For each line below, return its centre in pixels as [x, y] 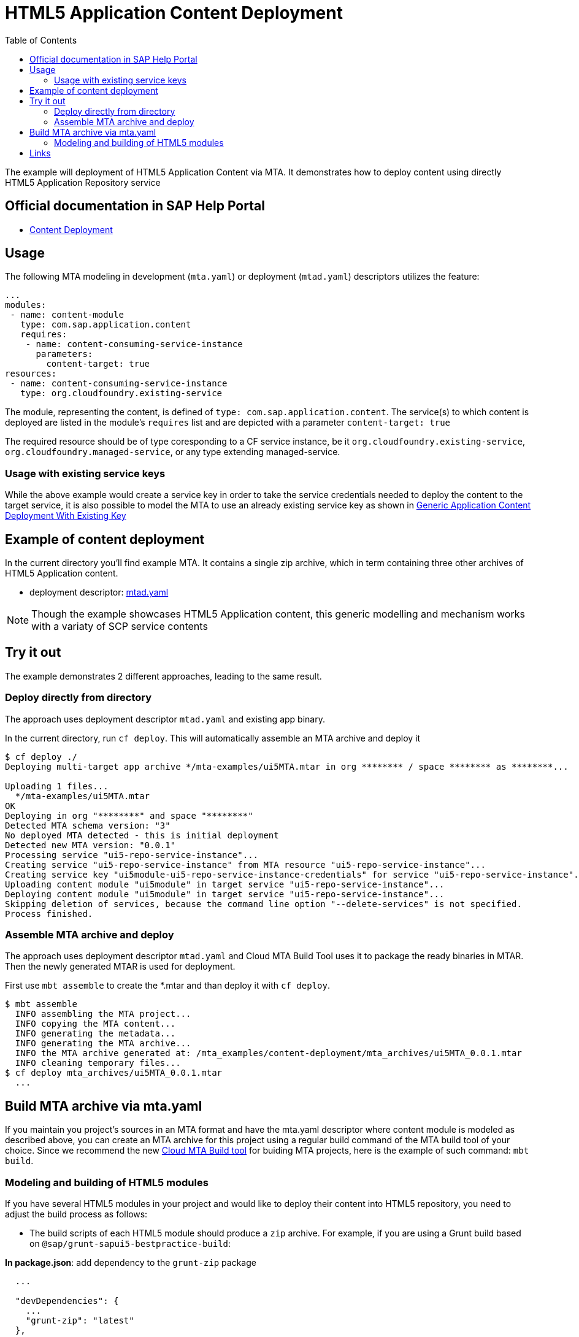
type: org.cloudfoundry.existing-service [121, 393]
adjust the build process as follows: [76, 1214]
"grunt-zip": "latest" [80, 1320]
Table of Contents [41, 40]
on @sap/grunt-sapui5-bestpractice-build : [130, 1243]
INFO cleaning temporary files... [98, 1063]
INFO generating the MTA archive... [103, 1044]
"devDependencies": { [67, 1301]
